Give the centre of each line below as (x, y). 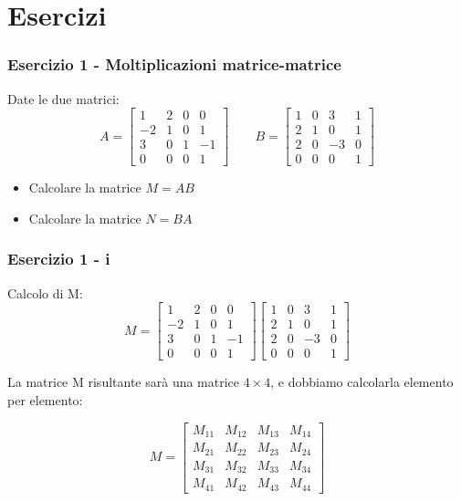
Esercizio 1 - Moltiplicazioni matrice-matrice (174, 64)
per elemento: (45, 400)
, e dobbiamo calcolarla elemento (362, 382)
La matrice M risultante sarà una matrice (124, 382)
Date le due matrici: (63, 98)
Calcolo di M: (45, 292)
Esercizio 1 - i (59, 259)
